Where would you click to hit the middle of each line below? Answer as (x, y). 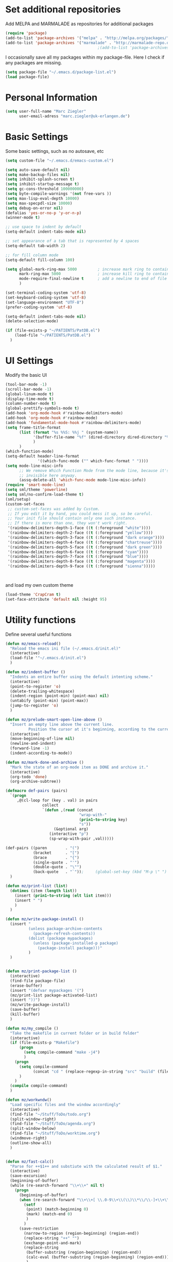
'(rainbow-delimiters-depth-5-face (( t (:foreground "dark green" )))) (85, 547)
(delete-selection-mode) (32, 321)
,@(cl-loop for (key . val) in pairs (57, 801)
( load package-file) (28, 77)
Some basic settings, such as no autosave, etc (55, 151)
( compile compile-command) (39, 1086)
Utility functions (41, 620)
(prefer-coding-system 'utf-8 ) (39, 307)
